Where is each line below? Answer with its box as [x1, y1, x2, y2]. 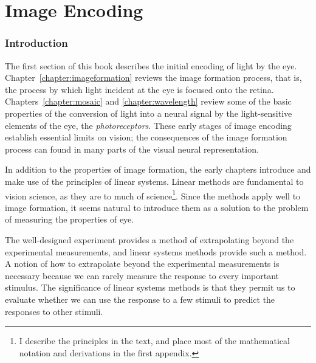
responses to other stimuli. [5, 305, 103, 317]
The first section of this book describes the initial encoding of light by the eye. [5, 59, 297, 72]
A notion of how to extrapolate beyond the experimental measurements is [5, 257, 280, 270]
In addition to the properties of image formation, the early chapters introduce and [5, 163, 311, 176]
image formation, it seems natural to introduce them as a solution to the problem [5, 201, 309, 213]
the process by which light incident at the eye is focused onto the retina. [5, 83, 274, 95]
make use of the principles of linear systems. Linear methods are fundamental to [5, 175, 304, 187]
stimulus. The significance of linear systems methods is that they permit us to [5, 281, 295, 294]
